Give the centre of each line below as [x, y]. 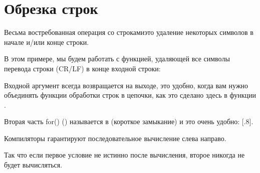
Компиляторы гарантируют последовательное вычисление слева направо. [115, 138]
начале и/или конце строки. [47, 42]
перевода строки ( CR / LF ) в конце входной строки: [82, 68]
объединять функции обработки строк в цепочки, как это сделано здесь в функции [130, 95]
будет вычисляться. [33, 165]
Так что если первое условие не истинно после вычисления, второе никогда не [124, 155]
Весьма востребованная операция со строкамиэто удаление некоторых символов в [129, 32]
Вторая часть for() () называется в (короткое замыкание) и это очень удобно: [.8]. [129, 121]
